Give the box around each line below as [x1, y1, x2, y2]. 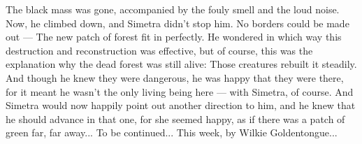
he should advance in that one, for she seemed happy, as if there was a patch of [6, 111, 345, 126]
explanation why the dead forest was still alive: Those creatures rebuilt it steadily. [6, 57, 357, 71]
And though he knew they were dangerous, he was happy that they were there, [6, 70, 344, 85]
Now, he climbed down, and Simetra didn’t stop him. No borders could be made [6, 15, 349, 30]
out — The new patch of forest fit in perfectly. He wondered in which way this [6, 29, 342, 44]
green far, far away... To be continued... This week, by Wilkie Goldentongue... [6, 125, 338, 140]
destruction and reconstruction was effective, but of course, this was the [6, 43, 313, 57]
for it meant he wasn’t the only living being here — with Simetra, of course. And [6, 84, 354, 99]
